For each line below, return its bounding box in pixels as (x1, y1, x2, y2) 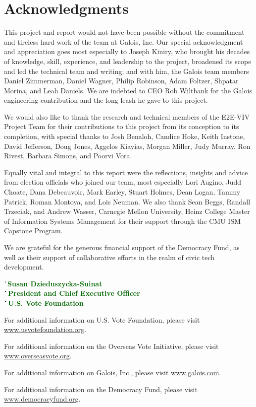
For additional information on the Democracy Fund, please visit (4, 384, 198, 394)
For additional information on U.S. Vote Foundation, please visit (4, 314, 200, 325)
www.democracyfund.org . (4, 394, 81, 404)
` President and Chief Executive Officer (4, 288, 140, 298)
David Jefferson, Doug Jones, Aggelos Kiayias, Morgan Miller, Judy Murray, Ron (4, 140, 251, 151)
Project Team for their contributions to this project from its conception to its (4, 121, 239, 132)
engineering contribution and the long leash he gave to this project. (4, 95, 208, 105)
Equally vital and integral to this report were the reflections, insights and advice (4, 167, 248, 177)
